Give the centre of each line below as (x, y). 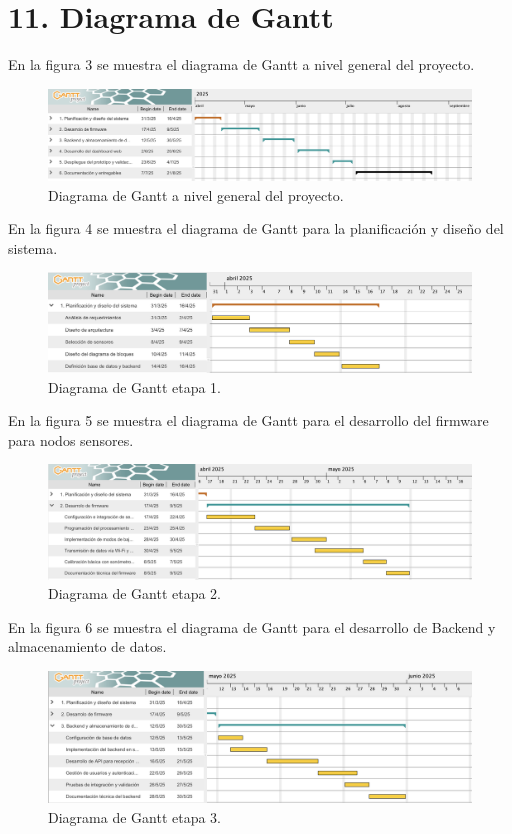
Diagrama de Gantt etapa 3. (134, 816)
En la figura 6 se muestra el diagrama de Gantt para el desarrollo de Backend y (252, 626)
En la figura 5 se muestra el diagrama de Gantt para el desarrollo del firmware (248, 420)
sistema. (33, 247)
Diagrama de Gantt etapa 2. (134, 593)
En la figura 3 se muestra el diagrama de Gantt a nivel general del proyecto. (241, 64)
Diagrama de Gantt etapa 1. (134, 386)
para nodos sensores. (71, 439)
